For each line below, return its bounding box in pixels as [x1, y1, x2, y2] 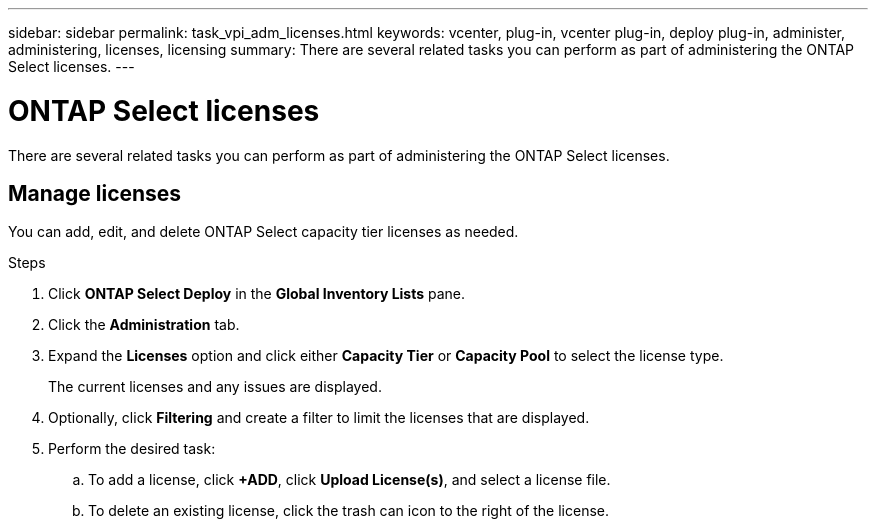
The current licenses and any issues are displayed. [48, 378, 382, 396]
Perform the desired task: [48, 440, 216, 458]
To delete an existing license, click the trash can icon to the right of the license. [88, 502, 610, 520]
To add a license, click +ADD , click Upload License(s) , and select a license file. [88, 471, 611, 489]
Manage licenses [8, 180, 182, 206]
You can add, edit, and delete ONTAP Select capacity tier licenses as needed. [8, 223, 519, 241]
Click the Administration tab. [48, 316, 240, 334]
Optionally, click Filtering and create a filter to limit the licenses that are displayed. [48, 409, 590, 427]
